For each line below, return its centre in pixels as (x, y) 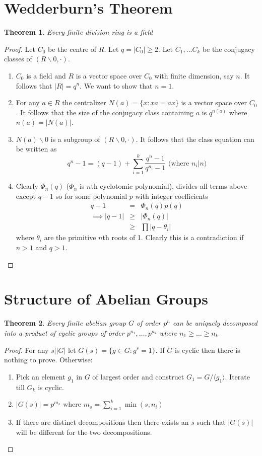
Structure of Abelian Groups (106, 299)
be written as (36, 149)
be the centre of (72, 49)
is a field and (46, 75)
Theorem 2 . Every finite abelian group (65, 323)
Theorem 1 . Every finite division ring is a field (79, 32)
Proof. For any (26, 350)
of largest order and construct (138, 376)
